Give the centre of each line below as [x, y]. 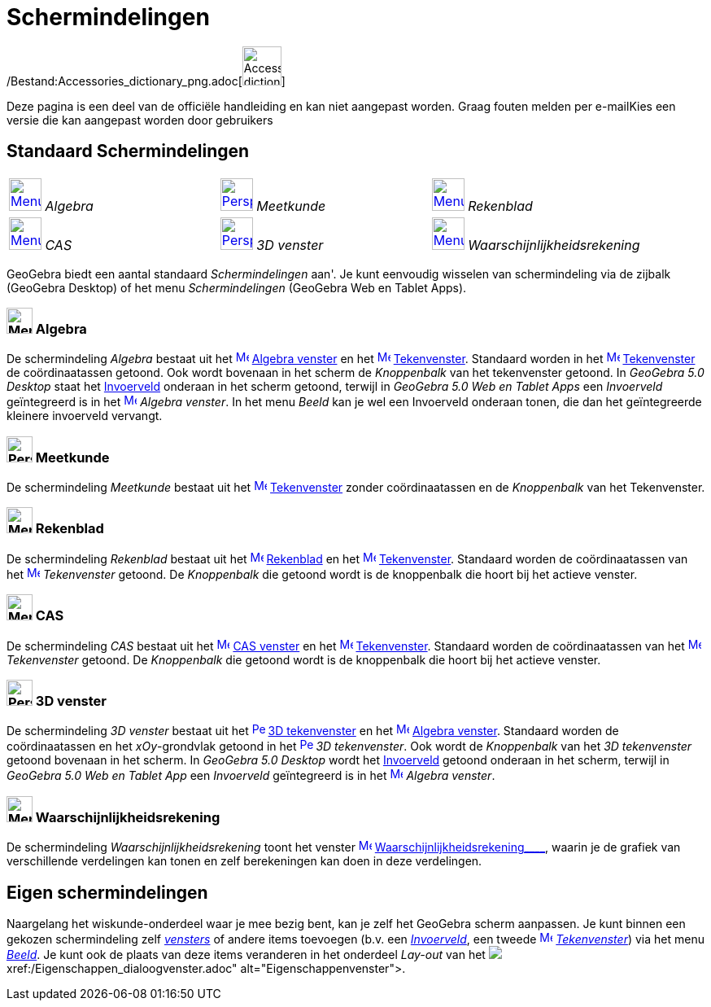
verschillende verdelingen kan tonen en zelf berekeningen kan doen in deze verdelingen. [244, 861]
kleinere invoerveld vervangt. [85, 416]
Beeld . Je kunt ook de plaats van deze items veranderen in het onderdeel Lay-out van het [246, 954]
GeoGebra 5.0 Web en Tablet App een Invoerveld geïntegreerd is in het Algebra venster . [251, 776]
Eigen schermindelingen [107, 892]
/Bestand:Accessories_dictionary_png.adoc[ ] [146, 81]
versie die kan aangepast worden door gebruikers [140, 120]
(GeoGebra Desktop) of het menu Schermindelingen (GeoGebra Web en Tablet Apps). [237, 287]
